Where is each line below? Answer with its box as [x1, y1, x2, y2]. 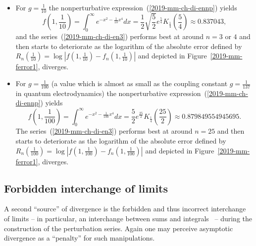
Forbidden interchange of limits [4, 180, 168, 196]
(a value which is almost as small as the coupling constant [51, 78, 228, 89]
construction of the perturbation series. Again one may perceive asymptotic [4, 223, 233, 233]
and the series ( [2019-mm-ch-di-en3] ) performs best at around [15, 31, 204, 42]
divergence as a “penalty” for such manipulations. [4, 233, 155, 243]
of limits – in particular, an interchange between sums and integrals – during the [4, 213, 253, 223]
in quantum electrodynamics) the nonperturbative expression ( [15, 88, 207, 98]
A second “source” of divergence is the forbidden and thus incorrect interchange [4, 203, 246, 214]
